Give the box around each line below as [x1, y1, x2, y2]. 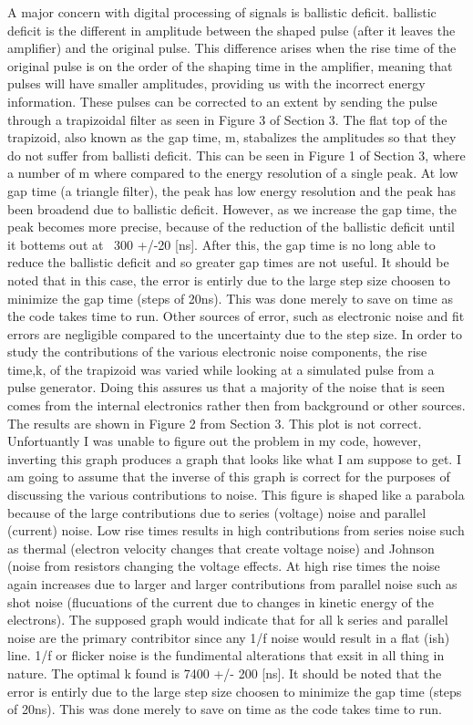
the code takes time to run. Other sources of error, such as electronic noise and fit [7, 306, 465, 326]
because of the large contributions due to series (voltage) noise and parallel [7, 502, 427, 522]
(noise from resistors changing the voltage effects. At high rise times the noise [7, 556, 440, 575]
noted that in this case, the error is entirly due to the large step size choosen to [7, 270, 450, 289]
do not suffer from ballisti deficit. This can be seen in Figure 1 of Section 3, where [7, 145, 466, 164]
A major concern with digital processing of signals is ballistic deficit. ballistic [7, 3, 437, 21]
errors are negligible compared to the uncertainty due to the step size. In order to [7, 324, 463, 343]
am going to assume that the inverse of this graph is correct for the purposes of [7, 467, 450, 486]
